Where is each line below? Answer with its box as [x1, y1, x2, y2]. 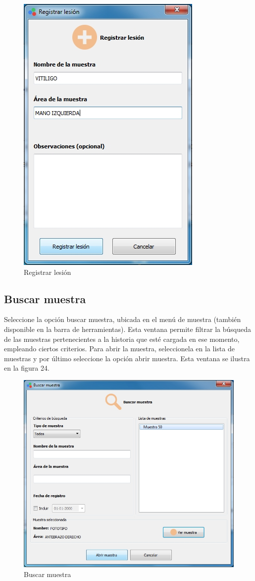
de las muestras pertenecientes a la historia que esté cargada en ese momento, [4, 333, 240, 344]
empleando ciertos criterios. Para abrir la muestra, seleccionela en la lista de [4, 343, 235, 354]
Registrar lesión [24, 266, 71, 277]
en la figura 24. [4, 363, 50, 373]
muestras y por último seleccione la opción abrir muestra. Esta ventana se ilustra [4, 353, 250, 363]
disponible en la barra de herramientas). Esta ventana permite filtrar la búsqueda [4, 323, 251, 334]
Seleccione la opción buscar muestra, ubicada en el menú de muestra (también [4, 314, 241, 324]
